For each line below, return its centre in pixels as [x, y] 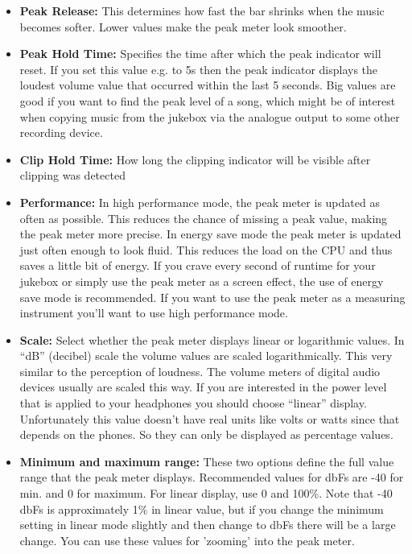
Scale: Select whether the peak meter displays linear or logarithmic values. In [212, 339]
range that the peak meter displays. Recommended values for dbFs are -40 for [212, 477]
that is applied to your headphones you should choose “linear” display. [193, 403]
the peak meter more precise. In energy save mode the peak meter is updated [210, 234]
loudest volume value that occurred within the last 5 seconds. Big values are [208, 85]
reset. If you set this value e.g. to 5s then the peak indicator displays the [199, 69]
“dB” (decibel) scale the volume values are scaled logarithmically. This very [206, 356]
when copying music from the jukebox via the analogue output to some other [210, 116]
